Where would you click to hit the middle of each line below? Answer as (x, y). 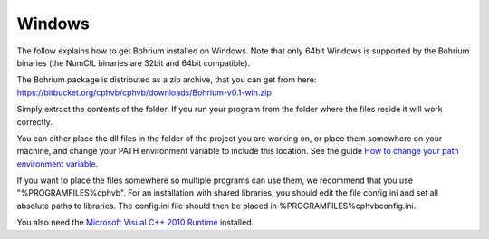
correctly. (35, 121)
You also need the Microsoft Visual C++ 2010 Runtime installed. (135, 223)
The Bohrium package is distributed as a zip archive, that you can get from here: (167, 80)
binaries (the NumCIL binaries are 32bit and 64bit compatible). (134, 62)
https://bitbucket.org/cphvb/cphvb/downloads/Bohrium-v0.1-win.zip (144, 92)
